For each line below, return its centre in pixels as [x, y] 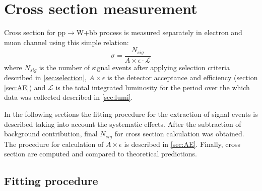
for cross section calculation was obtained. [179, 134]
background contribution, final [51, 134]
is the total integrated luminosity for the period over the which [153, 87]
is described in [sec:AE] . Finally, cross [182, 144]
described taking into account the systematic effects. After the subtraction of [123, 124]
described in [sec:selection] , [46, 77]
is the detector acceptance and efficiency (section [183, 77]
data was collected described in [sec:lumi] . [69, 97]
